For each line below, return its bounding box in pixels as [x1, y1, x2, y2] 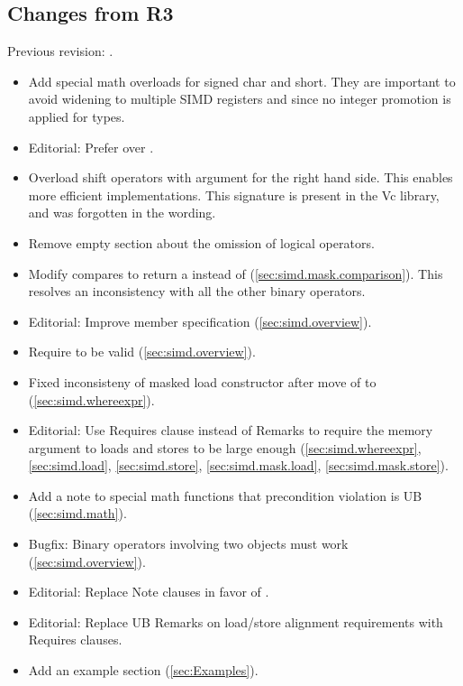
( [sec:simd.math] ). [28, 504, 127, 523]
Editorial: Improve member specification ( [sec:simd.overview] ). [28, 311, 372, 330]
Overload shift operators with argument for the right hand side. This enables [28, 168, 453, 187]
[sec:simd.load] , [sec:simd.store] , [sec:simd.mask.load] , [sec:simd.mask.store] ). [28, 456, 449, 475]
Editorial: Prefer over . [28, 137, 154, 156]
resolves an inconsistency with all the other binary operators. [28, 282, 366, 301]
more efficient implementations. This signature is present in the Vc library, [28, 185, 440, 204]
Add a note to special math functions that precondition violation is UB [28, 486, 422, 505]
